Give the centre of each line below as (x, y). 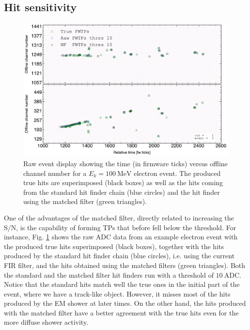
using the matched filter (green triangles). (85, 201)
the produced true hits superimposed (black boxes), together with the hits (114, 246)
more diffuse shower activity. (46, 322)
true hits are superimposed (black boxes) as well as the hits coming (123, 182)
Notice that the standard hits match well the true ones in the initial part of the (122, 284)
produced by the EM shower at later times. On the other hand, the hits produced (125, 303)
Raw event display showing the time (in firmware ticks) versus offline (125, 163)
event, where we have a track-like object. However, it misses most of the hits (117, 293)
